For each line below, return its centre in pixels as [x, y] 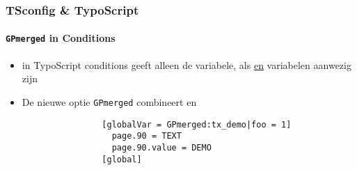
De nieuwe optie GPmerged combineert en [109, 101]
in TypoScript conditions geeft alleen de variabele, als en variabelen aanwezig [187, 64]
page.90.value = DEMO [161, 147]
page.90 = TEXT [146, 136]
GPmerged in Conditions [61, 38]
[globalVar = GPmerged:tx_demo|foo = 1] [197, 124]
